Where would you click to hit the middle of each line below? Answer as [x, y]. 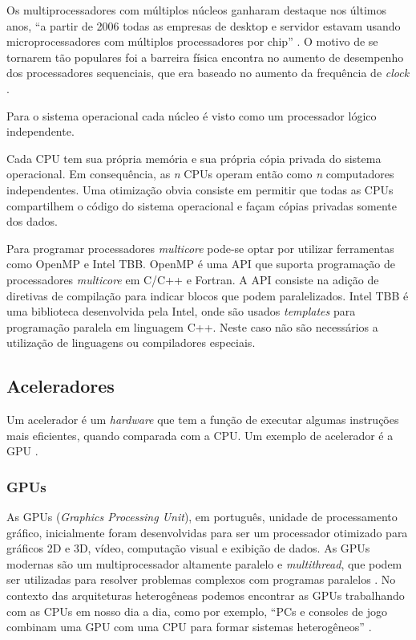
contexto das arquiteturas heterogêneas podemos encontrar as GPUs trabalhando [206, 595]
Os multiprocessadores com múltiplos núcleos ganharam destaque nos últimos [197, 10]
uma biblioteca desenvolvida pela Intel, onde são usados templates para [181, 311]
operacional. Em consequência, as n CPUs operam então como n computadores [200, 174]
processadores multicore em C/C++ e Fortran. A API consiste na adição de [193, 279]
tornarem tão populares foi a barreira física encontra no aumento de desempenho [205, 57]
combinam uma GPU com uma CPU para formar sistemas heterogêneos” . [189, 627]
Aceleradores [61, 386]
